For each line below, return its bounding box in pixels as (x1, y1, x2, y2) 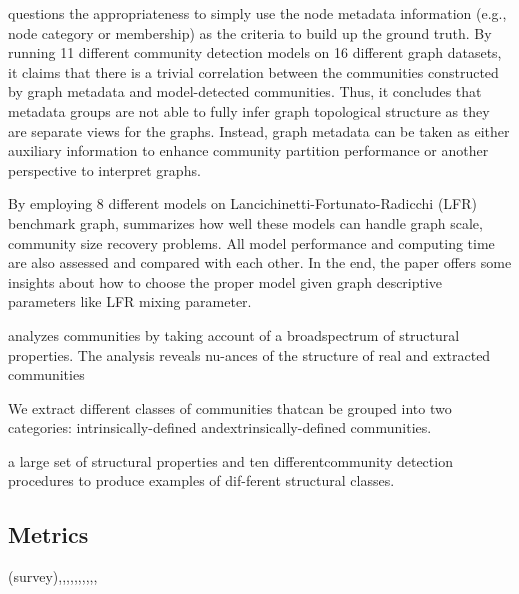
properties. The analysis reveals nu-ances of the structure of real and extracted (8, 344, 491, 365)
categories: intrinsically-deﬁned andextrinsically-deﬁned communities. (8, 417, 432, 438)
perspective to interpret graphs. (8, 159, 201, 180)
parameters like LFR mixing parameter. (8, 291, 252, 312)
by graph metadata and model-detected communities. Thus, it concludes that (8, 81, 482, 102)
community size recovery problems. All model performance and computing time (8, 232, 495, 253)
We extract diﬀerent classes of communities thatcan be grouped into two (8, 397, 452, 418)
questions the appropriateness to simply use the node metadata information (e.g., (8, 3, 507, 23)
